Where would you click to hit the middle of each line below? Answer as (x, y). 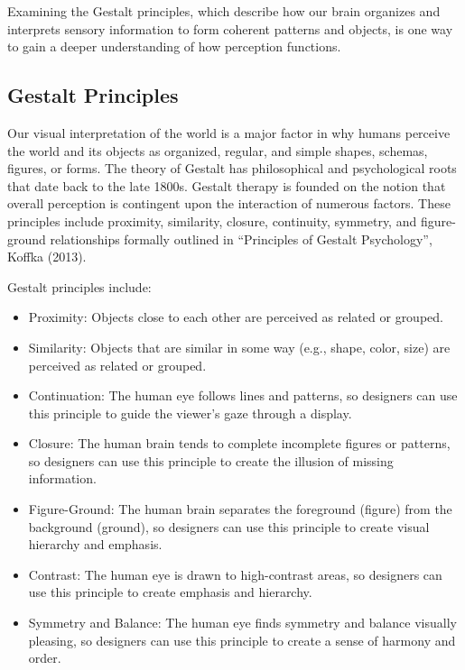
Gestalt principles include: (79, 286)
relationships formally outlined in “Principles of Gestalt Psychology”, (241, 239)
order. (45, 658)
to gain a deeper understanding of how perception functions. (174, 46)
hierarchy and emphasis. (95, 544)
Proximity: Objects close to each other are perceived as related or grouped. (236, 317)
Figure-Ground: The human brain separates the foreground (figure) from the (240, 509)
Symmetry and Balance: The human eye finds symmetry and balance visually (242, 623)
